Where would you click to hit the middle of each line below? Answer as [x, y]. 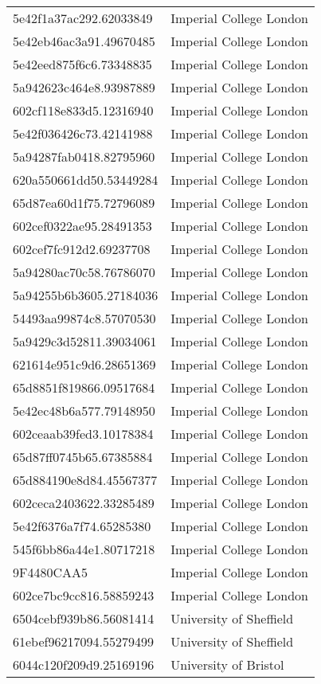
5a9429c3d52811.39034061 [85, 341]
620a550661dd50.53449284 [86, 180]
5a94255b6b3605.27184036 [86, 295]
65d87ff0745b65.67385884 [83, 457]
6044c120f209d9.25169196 [84, 664]
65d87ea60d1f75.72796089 [84, 203]
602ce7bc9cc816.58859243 [84, 595]
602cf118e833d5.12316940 [83, 110]
